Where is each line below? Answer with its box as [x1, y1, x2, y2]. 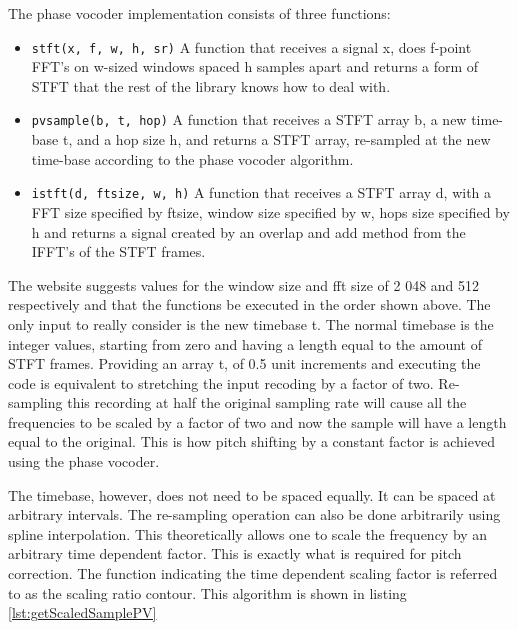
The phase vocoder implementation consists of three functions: [8, 3, 391, 23]
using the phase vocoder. [8, 451, 160, 472]
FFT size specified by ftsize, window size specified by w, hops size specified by [31, 201, 510, 222]
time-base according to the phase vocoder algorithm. [31, 148, 354, 169]
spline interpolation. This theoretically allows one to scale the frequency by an [8, 523, 488, 544]
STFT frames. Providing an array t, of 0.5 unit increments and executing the [8, 353, 481, 374]
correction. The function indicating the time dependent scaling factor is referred [8, 563, 498, 584]
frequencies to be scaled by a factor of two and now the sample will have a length [8, 411, 507, 432]
